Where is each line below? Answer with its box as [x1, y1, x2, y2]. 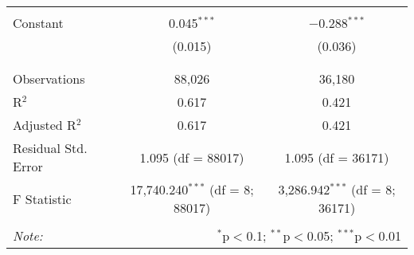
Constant [13, 14, 64, 32]
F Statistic [13, 189, 72, 208]
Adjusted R [13, 116, 76, 134]
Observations [13, 69, 85, 88]
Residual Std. [13, 139, 88, 157]
